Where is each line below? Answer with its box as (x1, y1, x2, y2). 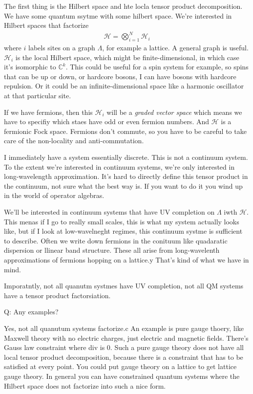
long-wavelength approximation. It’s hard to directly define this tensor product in (4, 171, 248, 181)
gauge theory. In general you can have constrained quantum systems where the (4, 371, 240, 381)
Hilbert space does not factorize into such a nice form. (4, 380, 166, 391)
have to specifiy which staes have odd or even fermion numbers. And (4, 116, 210, 127)
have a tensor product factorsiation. (4, 290, 111, 300)
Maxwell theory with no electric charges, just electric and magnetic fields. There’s (4, 332, 249, 343)
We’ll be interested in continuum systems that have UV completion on (4, 207, 215, 217)
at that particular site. (4, 90, 71, 101)
